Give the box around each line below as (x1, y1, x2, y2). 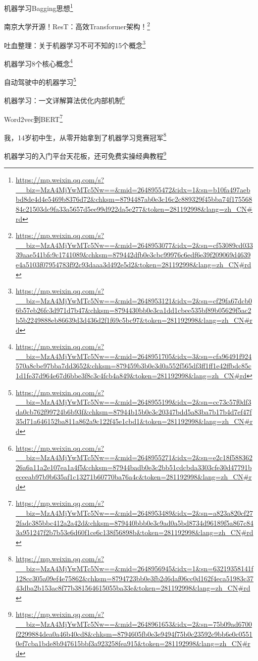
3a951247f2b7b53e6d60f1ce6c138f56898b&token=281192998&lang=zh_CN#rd (15, 527, 254, 538)
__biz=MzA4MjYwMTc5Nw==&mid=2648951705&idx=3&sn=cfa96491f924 (15, 351, 252, 361)
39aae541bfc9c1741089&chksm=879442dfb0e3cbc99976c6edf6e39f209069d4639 (15, 249, 251, 260)
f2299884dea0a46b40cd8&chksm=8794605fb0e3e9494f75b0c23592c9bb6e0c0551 (15, 628, 253, 639)
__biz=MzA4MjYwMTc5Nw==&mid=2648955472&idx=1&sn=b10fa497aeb (15, 184, 251, 194)
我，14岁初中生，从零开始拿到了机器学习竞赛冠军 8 (4, 130, 166, 142)
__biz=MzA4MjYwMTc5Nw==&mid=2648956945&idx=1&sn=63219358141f (15, 563, 254, 574)
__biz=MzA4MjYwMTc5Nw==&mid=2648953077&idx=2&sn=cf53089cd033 (15, 240, 253, 250)
